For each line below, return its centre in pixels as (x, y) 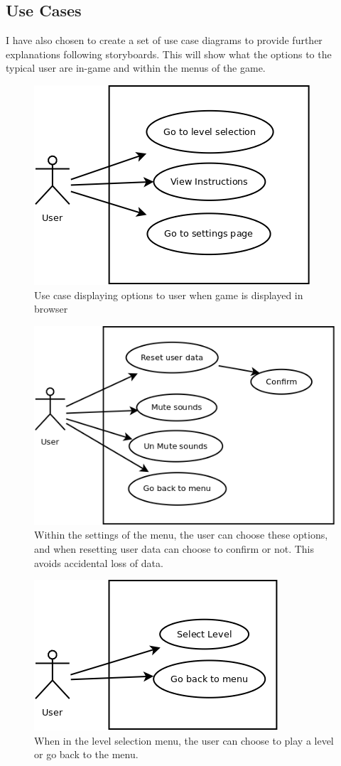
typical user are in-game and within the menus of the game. (136, 68)
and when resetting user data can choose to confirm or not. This (174, 549)
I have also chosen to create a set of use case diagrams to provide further (164, 40)
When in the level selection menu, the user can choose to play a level (184, 740)
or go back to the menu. (86, 754)
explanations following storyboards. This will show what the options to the (169, 54)
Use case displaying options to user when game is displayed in (169, 295)
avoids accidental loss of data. (99, 562)
